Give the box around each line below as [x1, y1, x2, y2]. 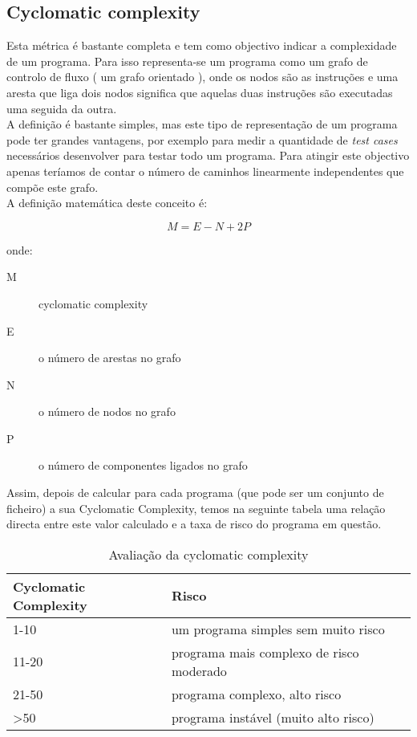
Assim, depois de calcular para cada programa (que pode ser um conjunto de [6, 484, 384, 501]
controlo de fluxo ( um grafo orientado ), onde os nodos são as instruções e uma [6, 68, 399, 85]
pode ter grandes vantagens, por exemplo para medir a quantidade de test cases [6, 131, 398, 148]
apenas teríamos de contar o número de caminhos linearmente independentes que [6, 162, 404, 179]
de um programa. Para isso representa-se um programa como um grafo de [6, 52, 368, 69]
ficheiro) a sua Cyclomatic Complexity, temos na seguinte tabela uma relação [6, 499, 386, 516]
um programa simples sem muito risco [171, 619, 385, 638]
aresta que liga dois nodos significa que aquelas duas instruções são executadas [6, 83, 393, 100]
